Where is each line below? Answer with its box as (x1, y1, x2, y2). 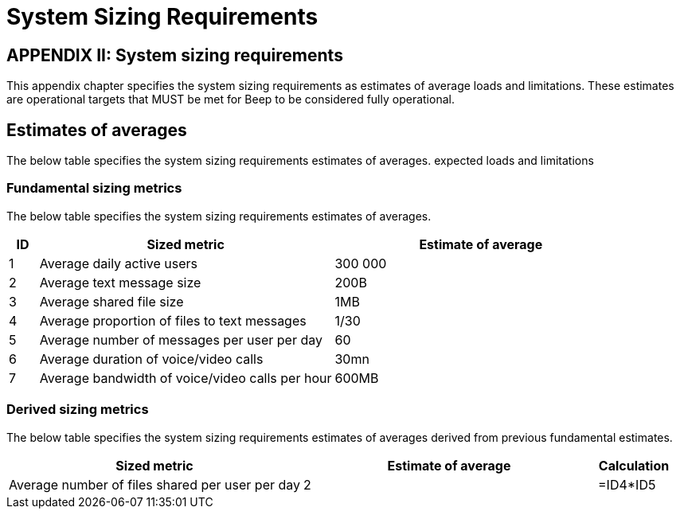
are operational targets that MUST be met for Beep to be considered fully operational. (6, 92, 455, 107)
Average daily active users (39, 255, 198, 271)
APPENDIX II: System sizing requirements (6, 45, 343, 65)
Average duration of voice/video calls (39, 350, 264, 367)
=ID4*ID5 (598, 476, 656, 493)
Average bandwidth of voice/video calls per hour (39, 369, 332, 386)
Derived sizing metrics (6, 401, 149, 418)
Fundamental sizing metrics (6, 180, 182, 197)
